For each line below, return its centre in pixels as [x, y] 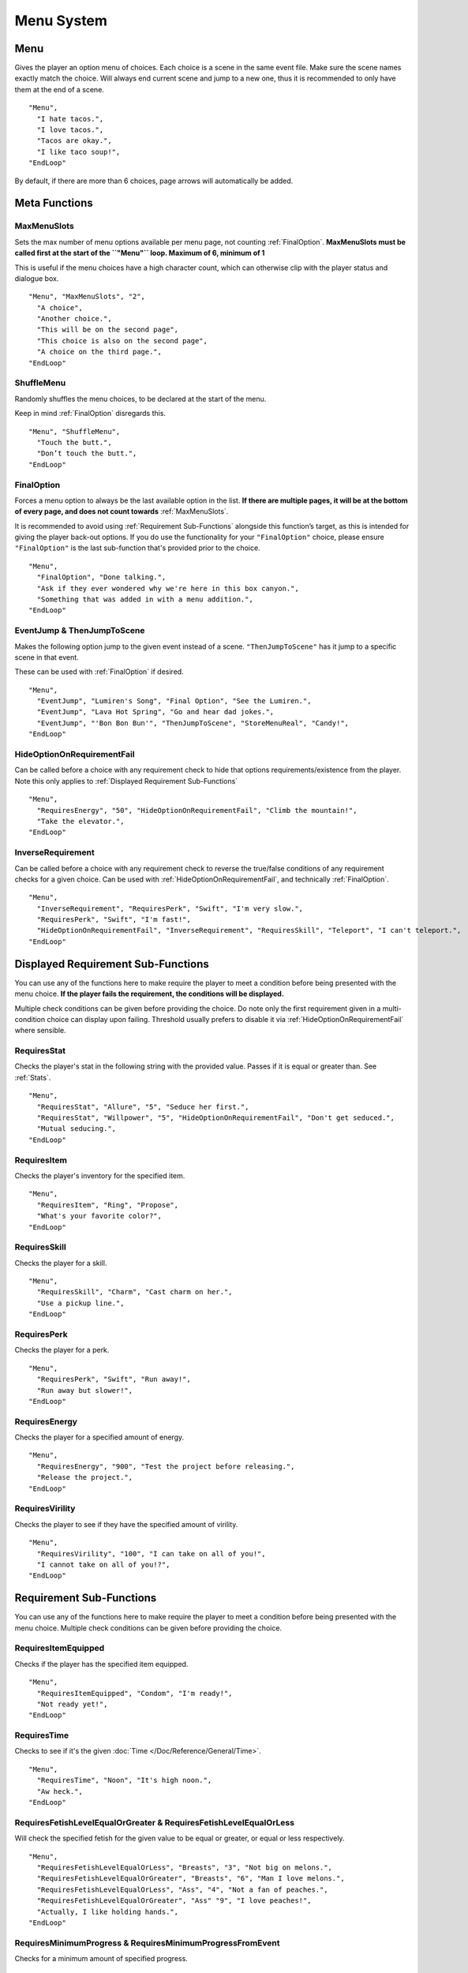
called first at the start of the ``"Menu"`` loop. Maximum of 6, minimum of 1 [140, 253]
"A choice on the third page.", [99, 352]
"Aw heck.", [60, 1791]
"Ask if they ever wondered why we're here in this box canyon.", [168, 588]
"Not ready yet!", [72, 1704]
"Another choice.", [74, 319]
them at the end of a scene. [59, 89]
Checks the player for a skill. [61, 1263]
